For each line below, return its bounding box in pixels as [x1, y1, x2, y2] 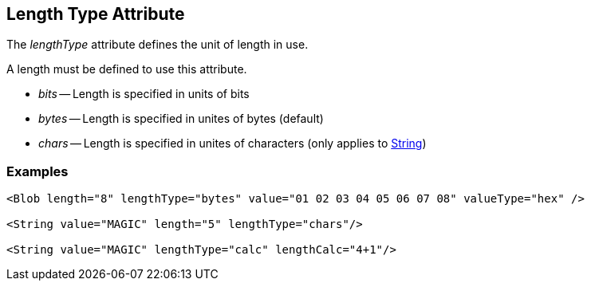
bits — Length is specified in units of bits [38, 87, 250, 101]
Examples [6, 163, 69, 179]
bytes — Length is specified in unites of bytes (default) [38, 112, 324, 126]
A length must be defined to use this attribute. [6, 62, 247, 77]
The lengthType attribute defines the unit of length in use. [6, 37, 309, 52]
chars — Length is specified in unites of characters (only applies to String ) [38, 136, 427, 151]
